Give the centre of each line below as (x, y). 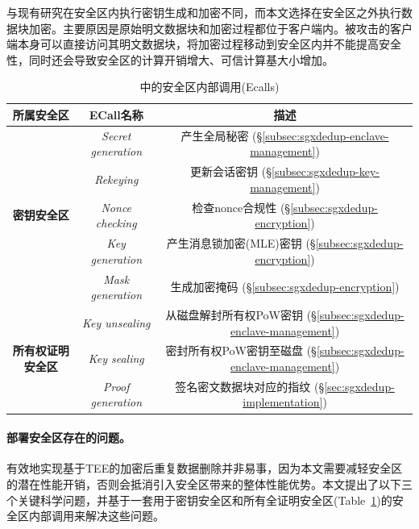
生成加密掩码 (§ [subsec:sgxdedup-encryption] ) (285, 287)
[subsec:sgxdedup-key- (326, 171)
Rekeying (116, 179)
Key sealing (116, 358)
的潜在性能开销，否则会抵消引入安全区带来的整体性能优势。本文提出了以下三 (209, 483)
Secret (116, 135)
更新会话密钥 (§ (231, 171)
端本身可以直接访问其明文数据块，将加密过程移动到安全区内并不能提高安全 (204, 44)
